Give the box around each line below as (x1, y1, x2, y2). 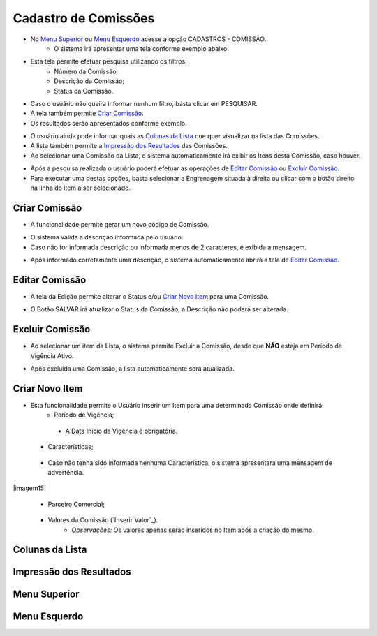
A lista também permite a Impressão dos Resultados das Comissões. (30, 142, 228, 150)
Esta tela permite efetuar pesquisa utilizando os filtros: (30, 57, 188, 66)
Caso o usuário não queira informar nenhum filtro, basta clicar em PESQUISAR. (30, 99, 258, 108)
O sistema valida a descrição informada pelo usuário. (30, 233, 184, 242)
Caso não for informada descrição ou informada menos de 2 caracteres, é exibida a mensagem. (30, 243, 307, 251)
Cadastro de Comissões (13, 10, 155, 26)
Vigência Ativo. (30, 351, 74, 360)
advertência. (47, 468, 84, 476)
